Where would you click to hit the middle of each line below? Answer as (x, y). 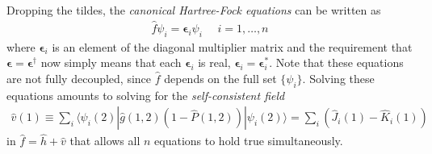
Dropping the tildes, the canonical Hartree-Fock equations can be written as (194, 10)
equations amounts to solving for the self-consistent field (146, 95)
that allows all (105, 141)
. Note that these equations (336, 62)
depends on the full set (220, 78)
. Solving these (338, 78)
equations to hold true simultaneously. (249, 141)
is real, (214, 62)
